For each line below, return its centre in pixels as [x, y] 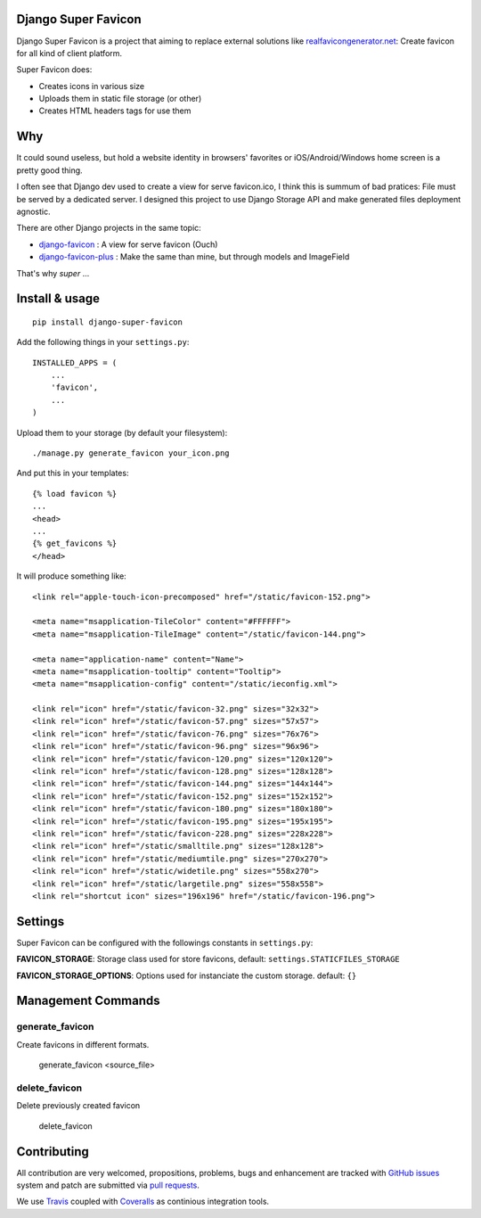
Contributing [53, 1152]
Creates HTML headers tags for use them [115, 111]
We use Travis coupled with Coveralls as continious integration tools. [143, 1202]
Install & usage [58, 299]
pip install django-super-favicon [107, 322]
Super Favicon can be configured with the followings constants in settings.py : [165, 942]
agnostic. [33, 211]
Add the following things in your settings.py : [103, 342]
